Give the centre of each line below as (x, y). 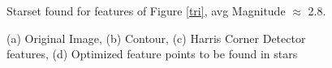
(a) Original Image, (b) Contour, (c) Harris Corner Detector (156, 38)
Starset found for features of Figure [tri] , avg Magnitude (146, 11)
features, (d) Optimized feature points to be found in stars (152, 54)
